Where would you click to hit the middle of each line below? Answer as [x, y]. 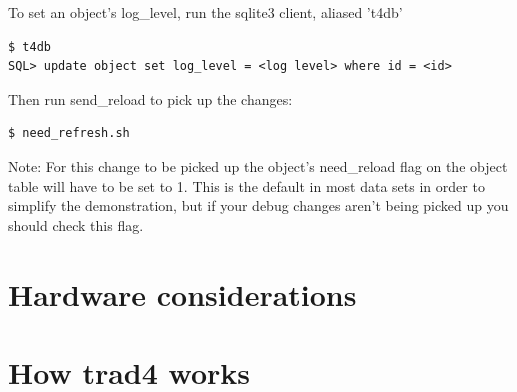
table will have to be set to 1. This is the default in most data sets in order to [246, 185]
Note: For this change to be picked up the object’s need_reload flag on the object [258, 165]
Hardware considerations [182, 293]
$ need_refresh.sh [69, 133]
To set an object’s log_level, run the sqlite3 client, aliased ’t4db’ [205, 12]
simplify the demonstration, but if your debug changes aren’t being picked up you [258, 205]
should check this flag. [76, 224]
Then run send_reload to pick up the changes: [150, 98]
